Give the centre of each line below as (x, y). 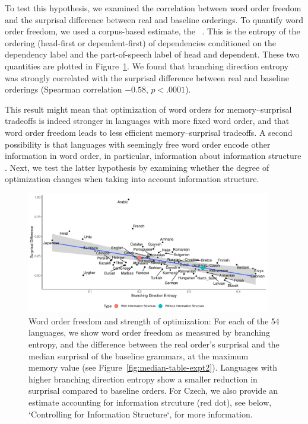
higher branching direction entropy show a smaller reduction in (143, 379)
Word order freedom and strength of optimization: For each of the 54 (154, 321)
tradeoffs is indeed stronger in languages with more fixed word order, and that (147, 121)
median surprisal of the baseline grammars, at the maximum (139, 356)
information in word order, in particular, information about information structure (153, 156)
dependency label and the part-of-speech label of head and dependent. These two (152, 54)
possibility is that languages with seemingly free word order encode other (138, 144)
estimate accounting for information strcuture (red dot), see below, (150, 402)
